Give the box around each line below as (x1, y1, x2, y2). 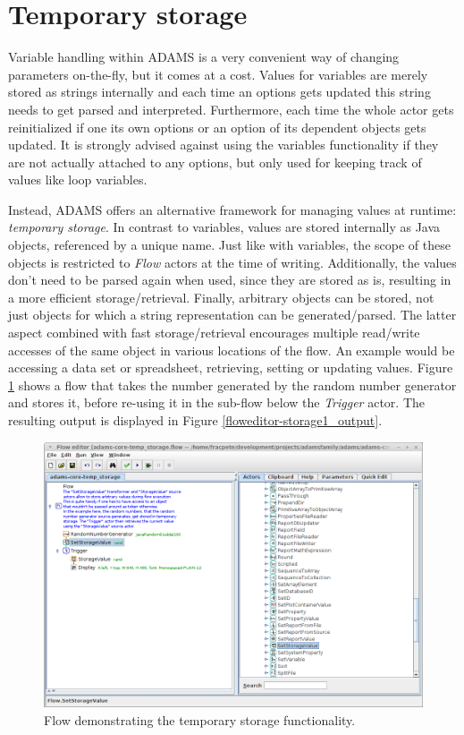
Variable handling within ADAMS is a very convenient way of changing (8, 47, 400, 66)
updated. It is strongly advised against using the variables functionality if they (8, 135, 439, 154)
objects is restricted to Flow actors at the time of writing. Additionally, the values (8, 252, 457, 271)
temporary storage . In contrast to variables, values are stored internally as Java (8, 218, 441, 236)
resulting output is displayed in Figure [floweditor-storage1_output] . (8, 411, 383, 429)
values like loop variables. (8, 170, 148, 189)
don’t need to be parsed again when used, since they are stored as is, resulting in (8, 270, 451, 289)
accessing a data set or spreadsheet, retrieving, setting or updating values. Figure (8, 358, 453, 377)
